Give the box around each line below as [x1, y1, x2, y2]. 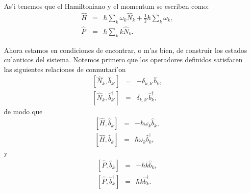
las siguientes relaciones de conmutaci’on [4, 64, 126, 74]
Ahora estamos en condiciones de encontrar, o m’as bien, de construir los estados [4, 45, 247, 55]
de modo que [4, 106, 43, 116]
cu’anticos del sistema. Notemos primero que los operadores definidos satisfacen [4, 54, 243, 65]
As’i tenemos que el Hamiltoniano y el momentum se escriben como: [4, 1, 209, 11]
